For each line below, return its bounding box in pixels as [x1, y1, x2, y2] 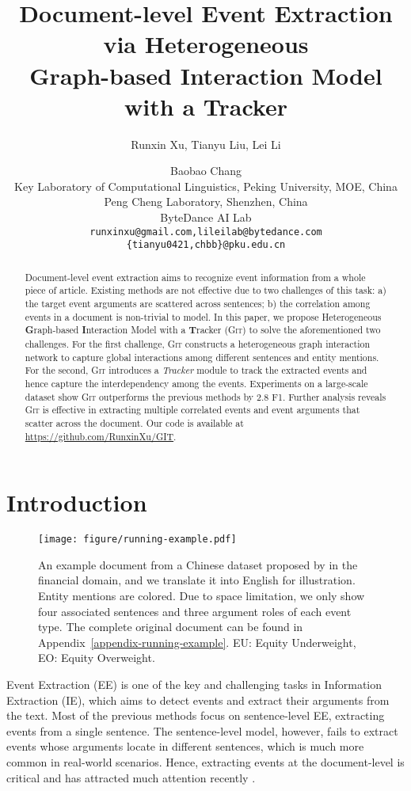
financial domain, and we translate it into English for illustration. [38, 572, 356, 588]
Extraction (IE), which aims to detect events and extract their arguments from [6, 691, 390, 708]
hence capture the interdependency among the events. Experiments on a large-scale [25, 377, 368, 390]
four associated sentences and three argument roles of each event [38, 603, 352, 619]
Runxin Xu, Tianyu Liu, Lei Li [131, 135, 281, 152]
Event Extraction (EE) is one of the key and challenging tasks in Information [6, 676, 382, 693]
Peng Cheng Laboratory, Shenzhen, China [104, 193, 308, 210]
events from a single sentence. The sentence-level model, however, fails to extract [6, 722, 398, 739]
